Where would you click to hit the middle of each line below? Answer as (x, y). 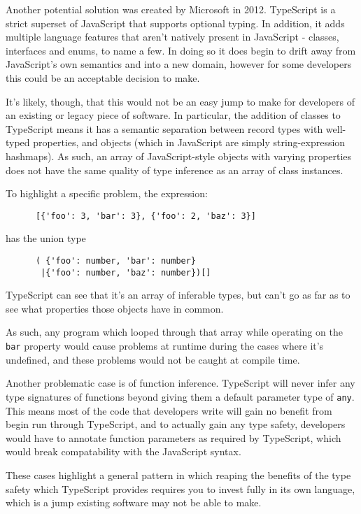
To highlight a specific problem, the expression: (107, 193)
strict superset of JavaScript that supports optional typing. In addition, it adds (175, 23)
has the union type (46, 238)
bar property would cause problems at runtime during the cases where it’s (165, 346)
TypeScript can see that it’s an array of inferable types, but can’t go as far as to (178, 295)
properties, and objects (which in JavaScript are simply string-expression (189, 142)
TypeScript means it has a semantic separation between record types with (164, 128)
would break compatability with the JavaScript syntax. (123, 451)
